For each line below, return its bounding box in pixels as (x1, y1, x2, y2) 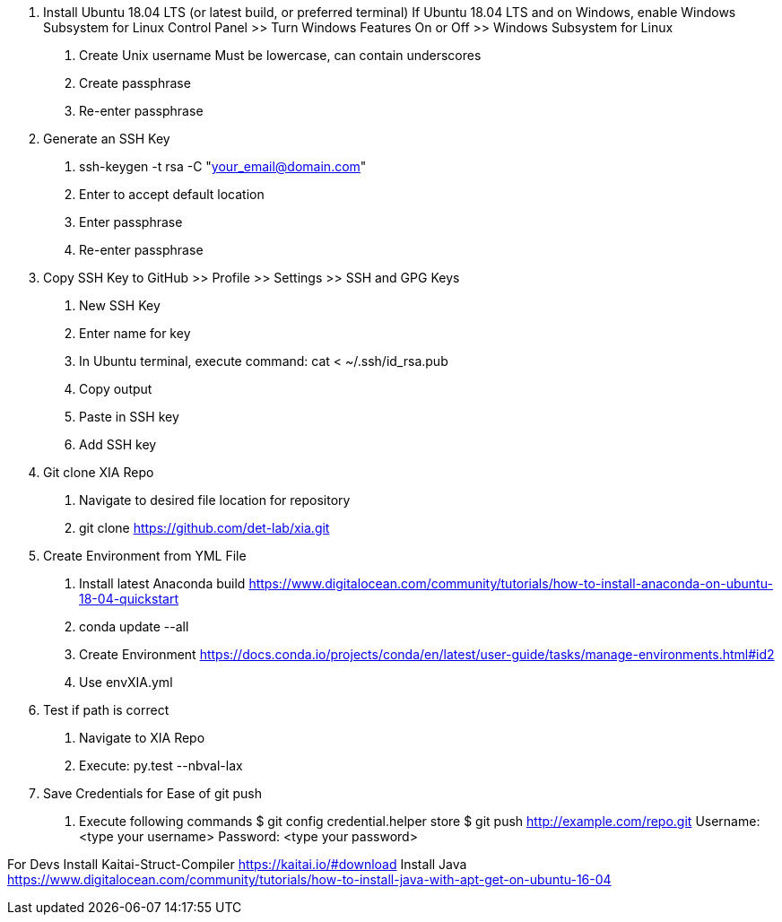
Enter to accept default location (79, 187, 265, 202)
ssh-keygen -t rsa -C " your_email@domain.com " (79, 159, 367, 174)
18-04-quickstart (79, 591, 179, 606)
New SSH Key (79, 298, 161, 313)
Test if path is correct (43, 702, 169, 718)
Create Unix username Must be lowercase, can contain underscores (79, 48, 482, 63)
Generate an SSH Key (43, 131, 170, 146)
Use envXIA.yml (79, 674, 173, 690)
